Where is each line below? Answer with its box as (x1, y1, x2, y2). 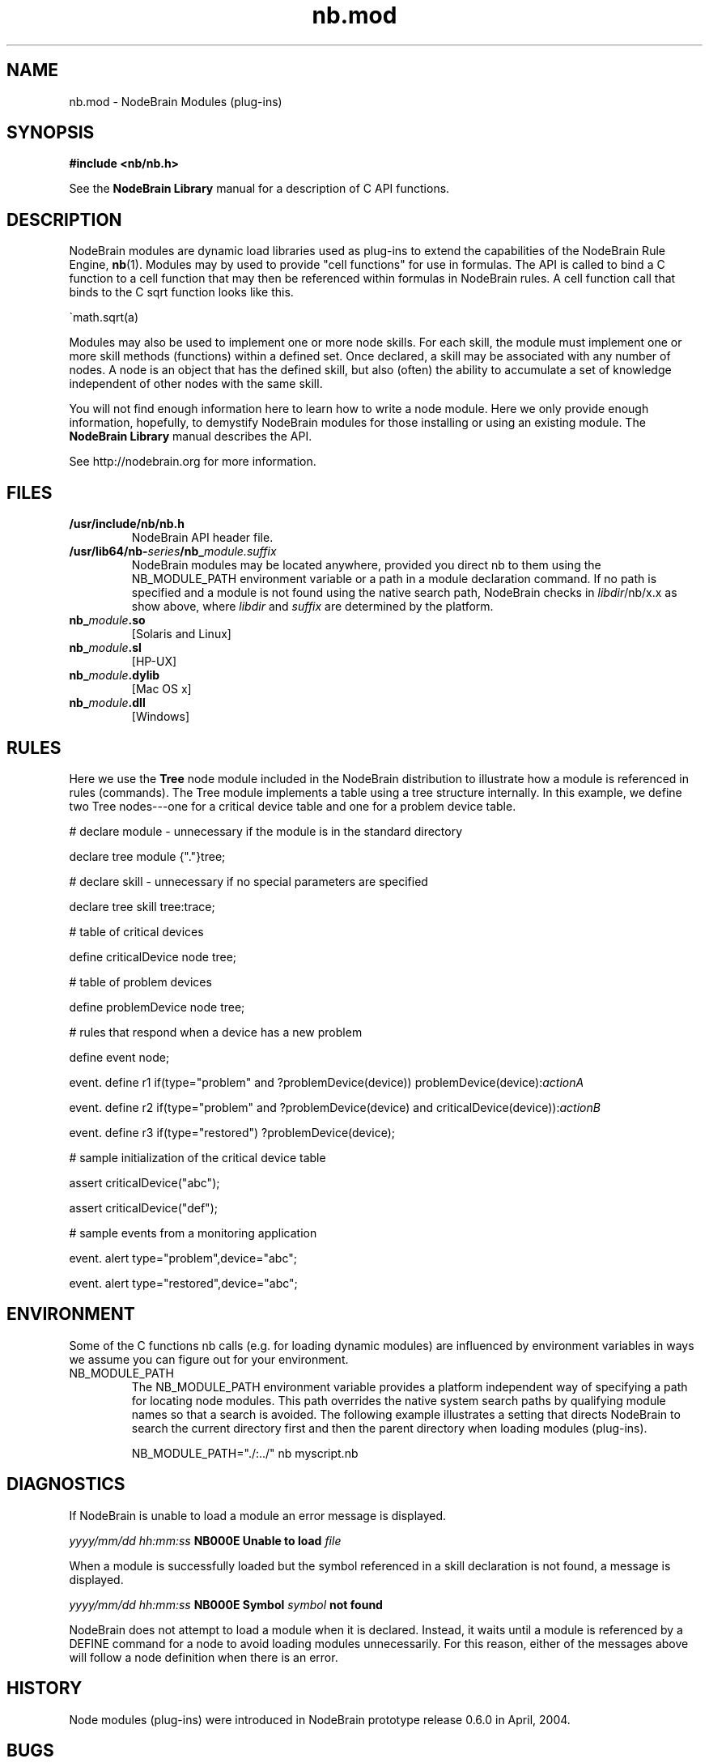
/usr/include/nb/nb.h (69, 517, 185, 531)
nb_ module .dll (69, 696, 146, 710)
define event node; (69, 1050, 170, 1064)
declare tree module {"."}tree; (69, 849, 226, 863)
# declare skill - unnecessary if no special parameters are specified (69, 874, 428, 888)
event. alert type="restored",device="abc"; (69, 1275, 298, 1290)
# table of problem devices (69, 974, 212, 989)
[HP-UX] (131, 654, 177, 669)
